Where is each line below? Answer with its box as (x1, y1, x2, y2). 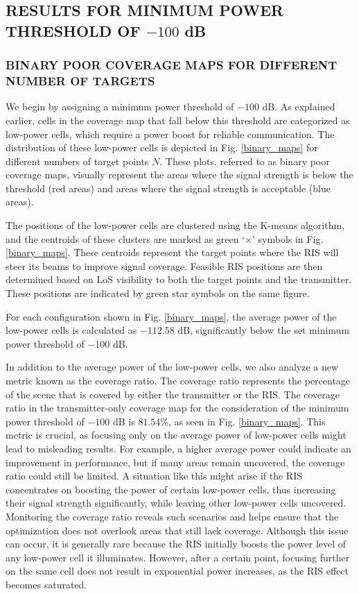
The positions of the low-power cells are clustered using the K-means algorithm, (6, 218, 345, 232)
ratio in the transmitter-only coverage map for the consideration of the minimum (6, 400, 349, 415)
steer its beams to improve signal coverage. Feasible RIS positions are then (6, 258, 323, 273)
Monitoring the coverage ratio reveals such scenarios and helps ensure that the (6, 509, 339, 523)
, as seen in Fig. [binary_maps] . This (168, 414, 326, 428)
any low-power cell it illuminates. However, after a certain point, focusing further (6, 550, 350, 564)
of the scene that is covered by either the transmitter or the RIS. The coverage (6, 387, 340, 401)
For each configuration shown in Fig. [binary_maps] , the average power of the (6, 309, 337, 323)
